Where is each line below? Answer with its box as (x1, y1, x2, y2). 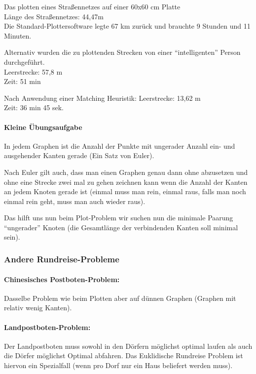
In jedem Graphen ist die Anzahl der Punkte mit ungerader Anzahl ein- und (4, 140, 235, 151)
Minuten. (4, 30, 32, 41)
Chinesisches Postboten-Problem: (4, 274, 120, 284)
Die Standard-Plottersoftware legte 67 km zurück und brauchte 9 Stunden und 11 (4, 21, 251, 31)
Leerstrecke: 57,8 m (4, 66, 63, 77)
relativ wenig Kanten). (4, 302, 72, 313)
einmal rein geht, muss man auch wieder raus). (4, 196, 146, 206)
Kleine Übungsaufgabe (4, 122, 82, 132)
